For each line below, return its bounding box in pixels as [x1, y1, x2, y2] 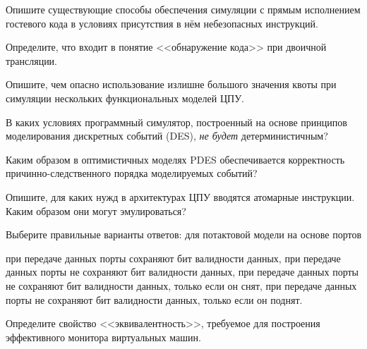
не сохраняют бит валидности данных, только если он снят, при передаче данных [6, 278, 357, 293]
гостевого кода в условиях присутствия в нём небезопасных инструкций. [6, 16, 318, 30]
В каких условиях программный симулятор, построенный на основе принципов [6, 114, 347, 129]
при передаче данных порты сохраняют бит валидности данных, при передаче [6, 250, 341, 265]
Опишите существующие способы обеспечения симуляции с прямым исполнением [6, 2, 361, 16]
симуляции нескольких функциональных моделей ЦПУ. [6, 90, 244, 105]
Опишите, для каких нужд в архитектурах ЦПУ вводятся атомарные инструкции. [6, 189, 355, 204]
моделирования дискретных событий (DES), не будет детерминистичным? [6, 128, 328, 143]
